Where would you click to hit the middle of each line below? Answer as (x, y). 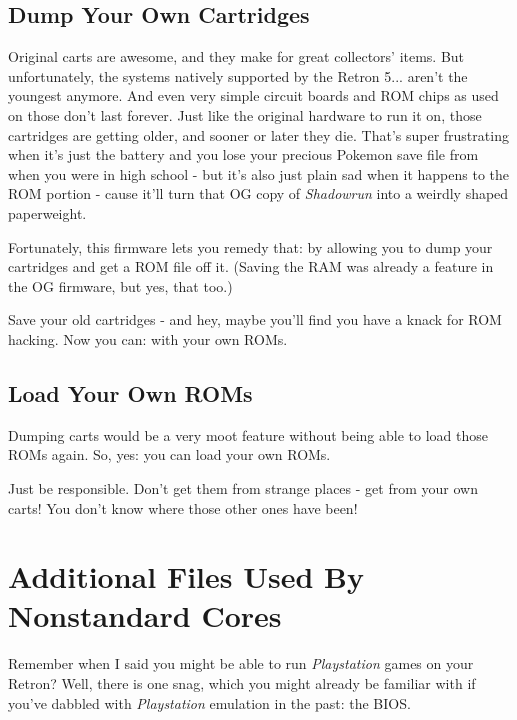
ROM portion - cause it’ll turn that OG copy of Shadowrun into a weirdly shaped (258, 193)
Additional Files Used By (186, 576)
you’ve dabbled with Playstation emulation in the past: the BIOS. (209, 702)
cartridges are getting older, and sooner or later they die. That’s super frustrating (258, 134)
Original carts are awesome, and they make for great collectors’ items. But (236, 56)
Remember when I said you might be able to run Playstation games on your (241, 663)
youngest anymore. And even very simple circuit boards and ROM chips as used (253, 95)
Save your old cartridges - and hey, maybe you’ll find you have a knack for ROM (255, 319)
